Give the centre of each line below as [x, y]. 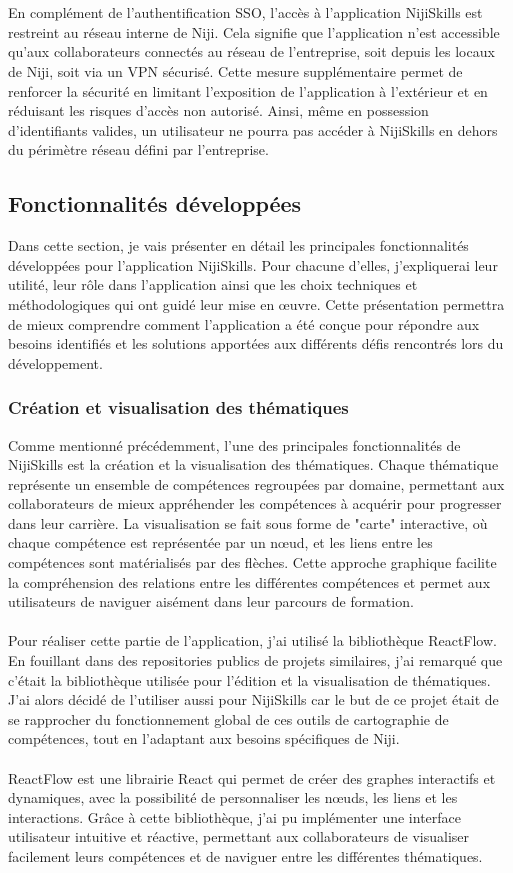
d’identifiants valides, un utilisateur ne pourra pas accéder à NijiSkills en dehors [253, 129]
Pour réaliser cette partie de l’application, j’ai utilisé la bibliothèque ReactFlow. [252, 640]
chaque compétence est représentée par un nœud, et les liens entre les [220, 542]
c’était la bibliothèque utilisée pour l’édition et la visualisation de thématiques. [249, 679]
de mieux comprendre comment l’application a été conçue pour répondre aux [244, 323]
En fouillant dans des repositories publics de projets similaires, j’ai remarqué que [255, 660]
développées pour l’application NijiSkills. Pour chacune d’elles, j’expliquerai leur [253, 264]
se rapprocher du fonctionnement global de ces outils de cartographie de [228, 718]
